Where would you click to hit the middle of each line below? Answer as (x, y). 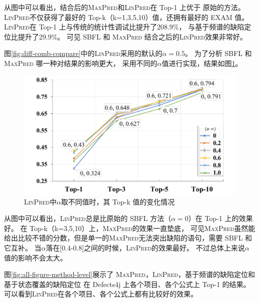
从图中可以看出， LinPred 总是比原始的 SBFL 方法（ (88, 218)
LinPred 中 (40, 201)
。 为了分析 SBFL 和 (218, 53)
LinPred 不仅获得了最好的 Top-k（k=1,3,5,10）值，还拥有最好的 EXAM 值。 (126, 17)
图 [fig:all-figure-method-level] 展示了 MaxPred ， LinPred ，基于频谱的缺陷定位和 (130, 274)
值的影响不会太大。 (35, 257)
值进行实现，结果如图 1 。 (202, 63)
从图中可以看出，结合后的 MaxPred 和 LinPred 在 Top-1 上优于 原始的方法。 (124, 7)
